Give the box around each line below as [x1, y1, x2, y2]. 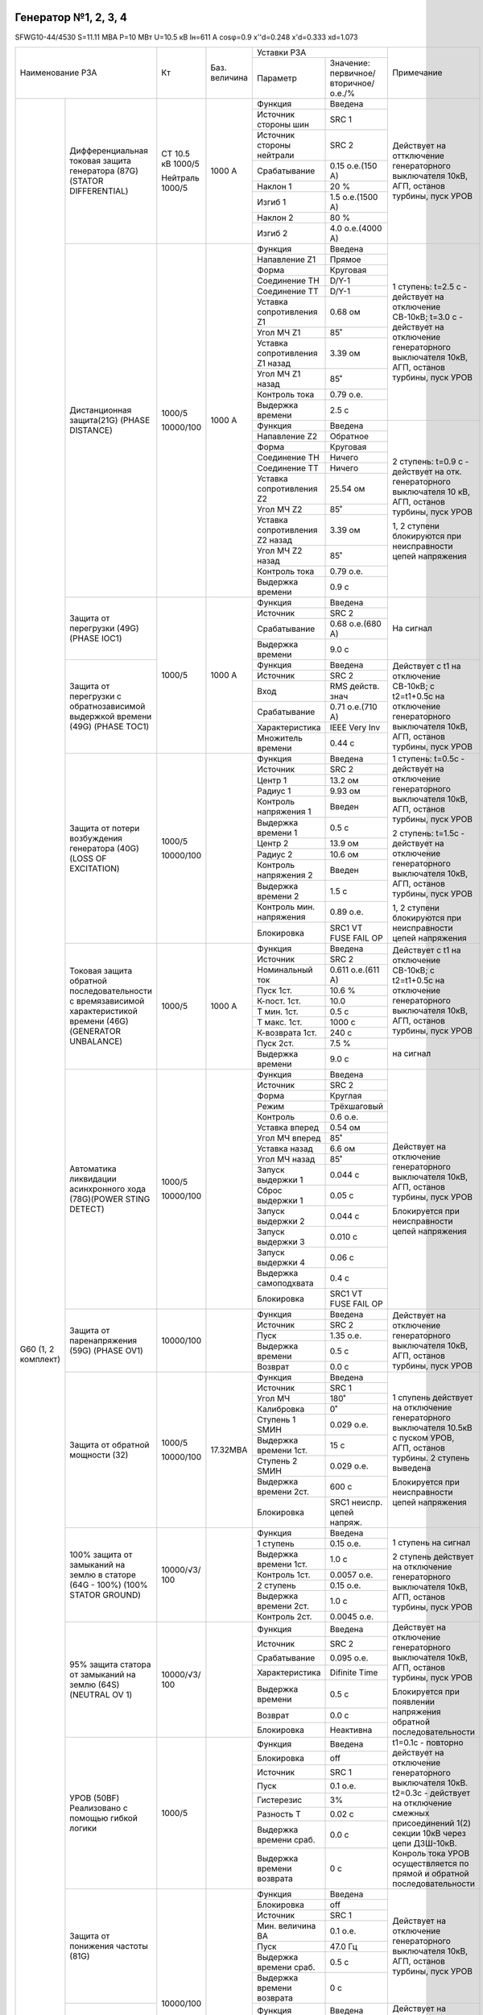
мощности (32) [69, 1449, 129, 1460]
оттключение [391, 150, 444, 161]
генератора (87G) [69, 165, 138, 177]
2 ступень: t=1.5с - [391, 827, 465, 838]
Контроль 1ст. [257, 1568, 311, 1580]
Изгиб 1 [257, 196, 287, 207]
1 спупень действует [391, 1391, 473, 1402]
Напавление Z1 [257, 254, 316, 265]
